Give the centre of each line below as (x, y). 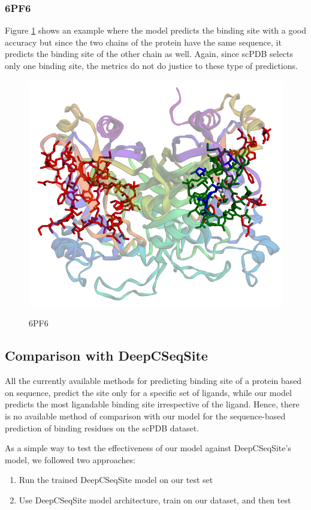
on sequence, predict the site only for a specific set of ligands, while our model (148, 392)
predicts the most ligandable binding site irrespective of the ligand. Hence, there (152, 404)
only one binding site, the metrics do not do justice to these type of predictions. (151, 65)
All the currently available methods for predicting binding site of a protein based (153, 381)
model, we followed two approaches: (70, 459)
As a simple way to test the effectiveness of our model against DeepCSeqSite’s (148, 448)
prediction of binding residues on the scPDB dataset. (102, 427)
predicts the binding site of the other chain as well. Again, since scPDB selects (149, 54)
